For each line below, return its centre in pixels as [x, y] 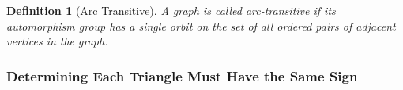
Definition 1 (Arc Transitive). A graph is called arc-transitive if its [171, 10]
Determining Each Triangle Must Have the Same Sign [182, 76]
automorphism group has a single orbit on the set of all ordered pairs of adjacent [201, 25]
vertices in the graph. [57, 41]
